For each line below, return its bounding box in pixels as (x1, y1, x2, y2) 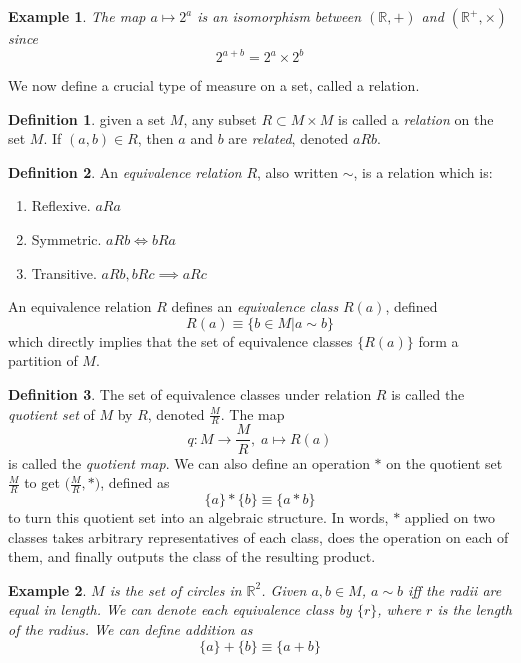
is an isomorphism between (197, 6, 362, 26)
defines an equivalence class (171, 296, 339, 317)
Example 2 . (8, 579, 87, 600)
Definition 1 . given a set (8, 108, 166, 129)
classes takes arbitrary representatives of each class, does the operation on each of (8, 526, 509, 547)
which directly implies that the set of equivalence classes (8, 330, 353, 351)
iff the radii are (408, 579, 502, 600)
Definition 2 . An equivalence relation (8, 161, 242, 182)
